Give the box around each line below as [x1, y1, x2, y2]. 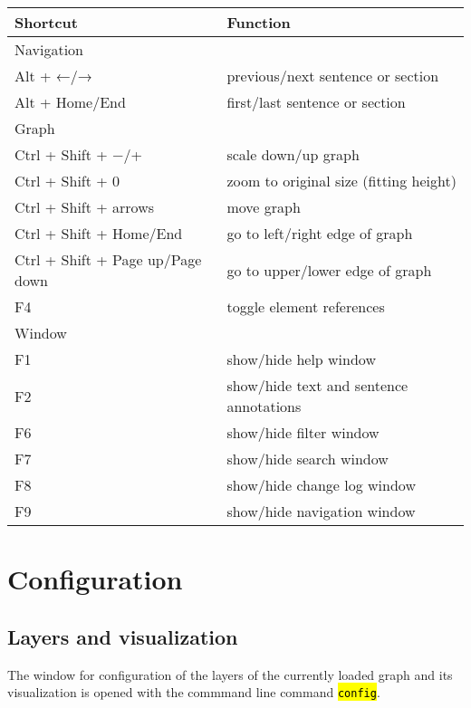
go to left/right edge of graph [226, 223, 413, 244]
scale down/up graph [226, 144, 360, 165]
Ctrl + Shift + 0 [14, 170, 120, 191]
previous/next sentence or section [226, 65, 439, 86]
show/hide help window [226, 349, 376, 369]
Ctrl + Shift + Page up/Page [14, 249, 202, 270]
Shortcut [14, 12, 78, 33]
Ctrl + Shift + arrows [14, 196, 155, 217]
